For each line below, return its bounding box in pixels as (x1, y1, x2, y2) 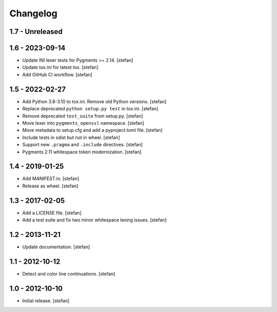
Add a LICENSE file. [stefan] (22, 209, 82, 216)
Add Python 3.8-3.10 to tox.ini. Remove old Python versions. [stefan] (22, 98, 167, 105)
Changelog (9, 8, 57, 19)
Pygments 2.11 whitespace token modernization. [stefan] (22, 149, 142, 155)
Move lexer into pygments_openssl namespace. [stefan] (22, 120, 145, 126)
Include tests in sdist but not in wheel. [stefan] (22, 134, 120, 141)
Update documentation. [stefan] (22, 244, 90, 250)
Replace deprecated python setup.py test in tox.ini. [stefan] (22, 106, 159, 112)
